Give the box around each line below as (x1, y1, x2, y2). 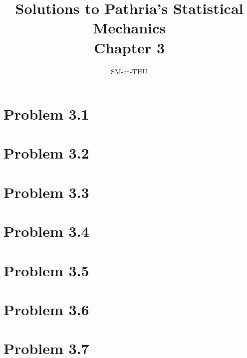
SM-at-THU (111, 66, 148, 76)
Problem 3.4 (3, 221, 89, 241)
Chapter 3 (93, 37, 165, 57)
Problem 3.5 (3, 260, 89, 280)
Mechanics (92, 17, 166, 38)
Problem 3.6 (3, 299, 89, 319)
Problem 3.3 (3, 181, 89, 202)
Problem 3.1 (3, 104, 89, 124)
